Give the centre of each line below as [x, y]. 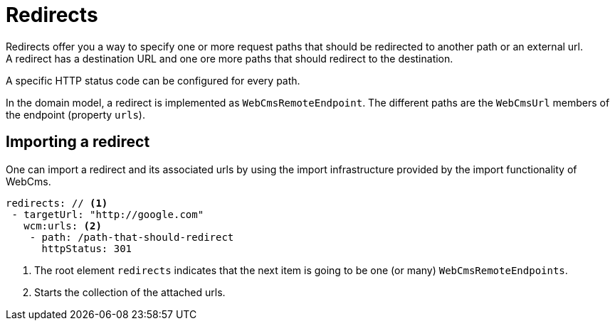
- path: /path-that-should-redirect [132, 237]
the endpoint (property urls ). [75, 114]
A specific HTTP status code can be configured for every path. [153, 80]
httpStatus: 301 [87, 248]
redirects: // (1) [57, 203]
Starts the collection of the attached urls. [130, 292]
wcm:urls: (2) [63, 226]
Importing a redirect [78, 142]
